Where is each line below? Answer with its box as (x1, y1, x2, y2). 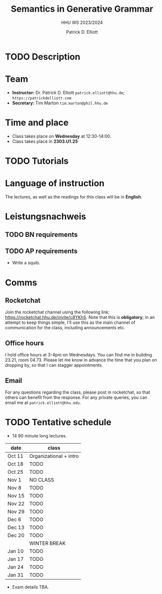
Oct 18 (7, 460, 23, 467)
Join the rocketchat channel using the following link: (5, 309, 110, 315)
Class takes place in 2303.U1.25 (12, 138, 78, 144)
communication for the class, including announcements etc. (5, 325, 125, 331)
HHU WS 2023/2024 (61, 20, 103, 25)
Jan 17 (7, 555, 24, 562)
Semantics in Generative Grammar (10, 3, 154, 15)
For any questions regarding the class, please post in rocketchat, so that (5, 389, 150, 395)
